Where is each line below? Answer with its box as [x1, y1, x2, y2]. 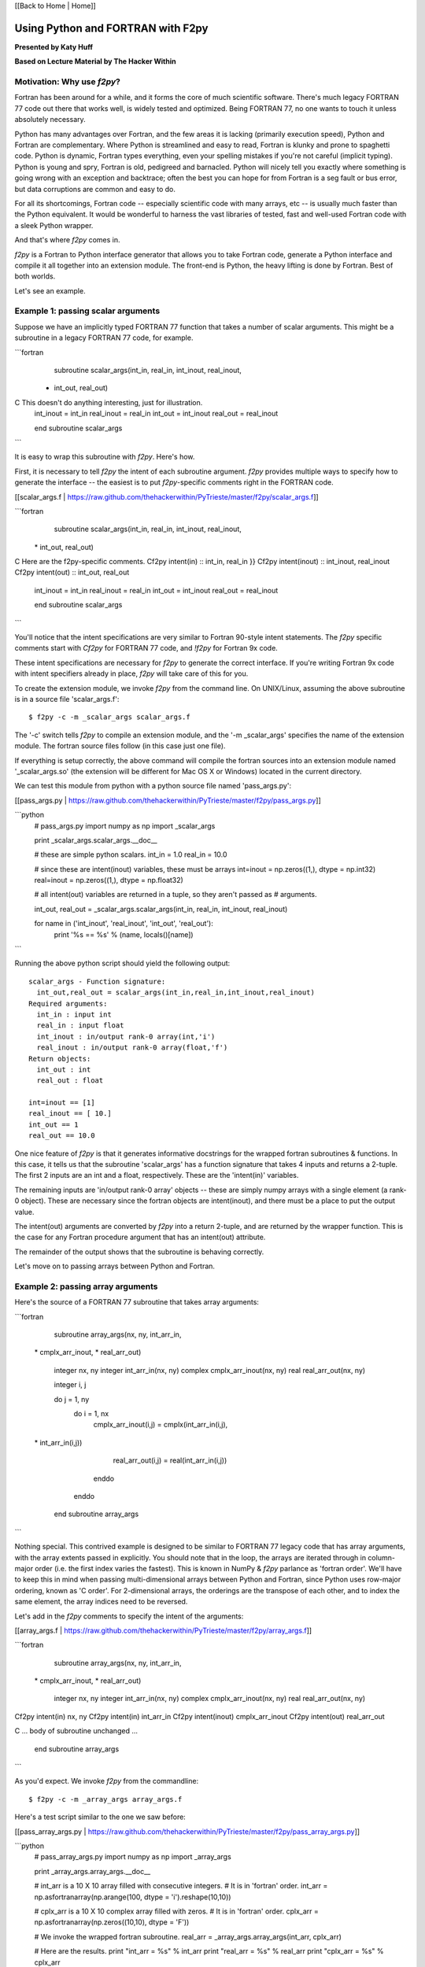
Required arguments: [28, 999, 108, 1008]
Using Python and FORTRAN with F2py [14, 21, 209, 35]
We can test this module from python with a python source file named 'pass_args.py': [14, 781, 291, 791]
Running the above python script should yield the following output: [14, 958, 231, 968]
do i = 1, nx [73, 1409, 109, 1419]
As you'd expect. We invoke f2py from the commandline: [14, 1777, 199, 1786]
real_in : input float [36, 1021, 124, 1030]
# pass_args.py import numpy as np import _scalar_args [34, 821, 216, 830]
